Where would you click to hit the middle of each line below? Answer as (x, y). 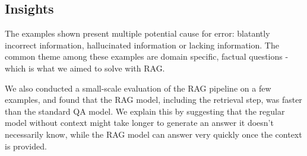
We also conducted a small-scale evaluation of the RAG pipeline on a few (138, 88)
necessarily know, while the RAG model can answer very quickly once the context (153, 134)
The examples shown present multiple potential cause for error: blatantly (137, 33)
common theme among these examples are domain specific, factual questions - (147, 56)
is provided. (26, 146)
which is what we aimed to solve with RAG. (85, 68)
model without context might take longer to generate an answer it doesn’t (139, 123)
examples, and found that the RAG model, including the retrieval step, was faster (153, 100)
